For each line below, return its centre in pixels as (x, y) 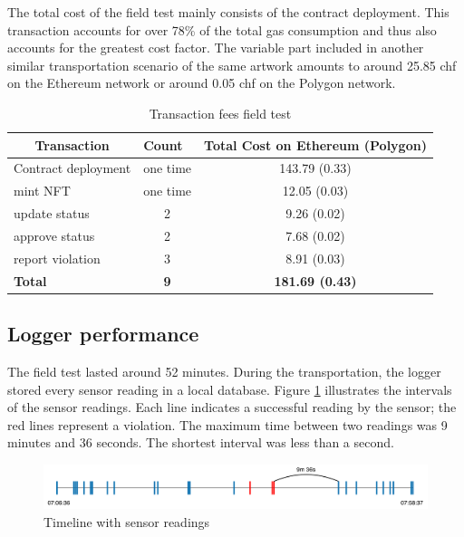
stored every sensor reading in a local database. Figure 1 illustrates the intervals (230, 389)
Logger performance (103, 334)
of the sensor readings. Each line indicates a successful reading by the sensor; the (232, 407)
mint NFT (42, 191)
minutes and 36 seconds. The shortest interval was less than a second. (201, 442)
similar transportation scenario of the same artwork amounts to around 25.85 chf (232, 65)
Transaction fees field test (220, 113)
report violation (57, 258)
